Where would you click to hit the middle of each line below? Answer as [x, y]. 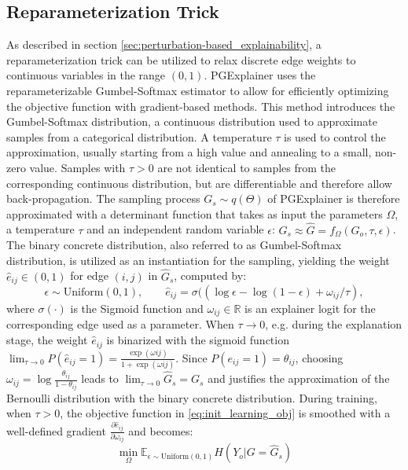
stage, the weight [47, 340]
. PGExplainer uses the [260, 75]
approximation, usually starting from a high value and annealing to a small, [189, 152]
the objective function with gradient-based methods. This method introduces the [201, 106]
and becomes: [161, 430]
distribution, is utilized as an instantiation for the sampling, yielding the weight [198, 260]
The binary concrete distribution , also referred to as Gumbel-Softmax [174, 245]
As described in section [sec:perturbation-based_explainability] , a [164, 44]
